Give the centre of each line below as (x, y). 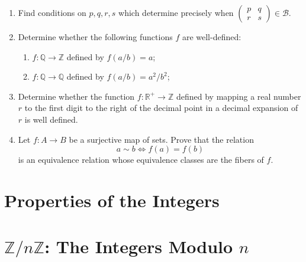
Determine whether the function (76, 96)
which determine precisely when (176, 12)
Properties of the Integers (112, 200)
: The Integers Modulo (139, 246)
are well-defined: (212, 37)
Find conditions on (52, 12)
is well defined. (51, 119)
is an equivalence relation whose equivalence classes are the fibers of (141, 160)
